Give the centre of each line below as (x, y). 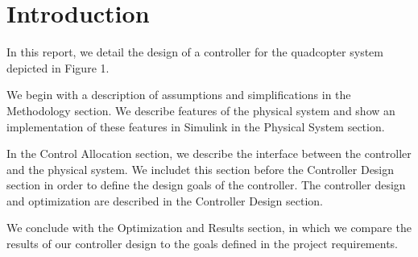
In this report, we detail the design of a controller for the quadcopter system (195, 52)
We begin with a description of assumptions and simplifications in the (179, 95)
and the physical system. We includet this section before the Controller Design (201, 169)
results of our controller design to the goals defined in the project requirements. (202, 244)
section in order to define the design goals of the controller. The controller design (206, 185)
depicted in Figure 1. (58, 67)
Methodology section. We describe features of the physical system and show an (201, 110)
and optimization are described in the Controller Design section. (165, 200)
